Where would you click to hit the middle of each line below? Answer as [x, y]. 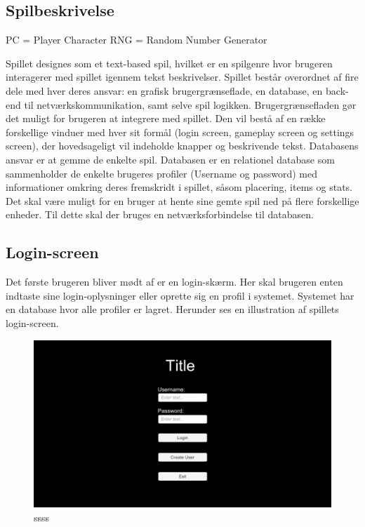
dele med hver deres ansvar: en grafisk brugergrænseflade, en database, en [164, 90]
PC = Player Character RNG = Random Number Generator [137, 40]
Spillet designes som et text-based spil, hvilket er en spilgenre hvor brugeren [169, 63]
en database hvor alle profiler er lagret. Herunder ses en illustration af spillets [172, 309]
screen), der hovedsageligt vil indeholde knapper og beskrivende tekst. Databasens [182, 146]
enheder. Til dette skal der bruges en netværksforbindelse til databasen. [160, 214]
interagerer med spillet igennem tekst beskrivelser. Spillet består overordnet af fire [182, 77]
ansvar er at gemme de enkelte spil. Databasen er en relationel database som [170, 159]
